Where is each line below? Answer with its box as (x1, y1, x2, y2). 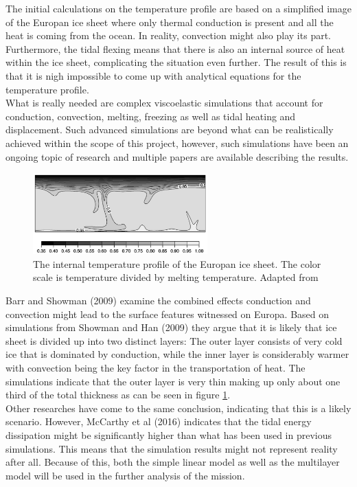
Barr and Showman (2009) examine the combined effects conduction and (5, 293, 311, 307)
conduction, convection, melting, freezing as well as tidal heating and (5, 109, 296, 123)
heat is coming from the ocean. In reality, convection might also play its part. (5, 28, 331, 43)
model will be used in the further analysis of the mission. (5, 468, 245, 482)
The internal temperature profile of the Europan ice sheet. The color (33, 256, 321, 271)
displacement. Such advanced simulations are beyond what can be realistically (5, 122, 334, 137)
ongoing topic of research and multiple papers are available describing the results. (5, 149, 349, 163)
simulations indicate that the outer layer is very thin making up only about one (5, 374, 341, 388)
